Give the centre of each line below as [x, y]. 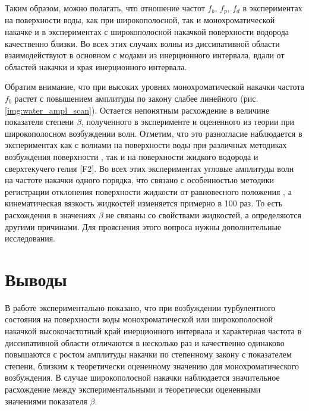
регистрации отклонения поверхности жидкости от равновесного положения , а [148, 191]
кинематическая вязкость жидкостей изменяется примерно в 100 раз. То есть [144, 203]
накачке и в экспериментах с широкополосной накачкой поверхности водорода [147, 32]
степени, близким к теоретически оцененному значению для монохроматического [152, 365]
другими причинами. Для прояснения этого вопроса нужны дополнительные [143, 226]
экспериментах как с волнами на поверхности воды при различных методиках [146, 145]
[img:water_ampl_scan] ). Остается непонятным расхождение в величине [137, 110]
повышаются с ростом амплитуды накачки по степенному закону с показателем [148, 354]
